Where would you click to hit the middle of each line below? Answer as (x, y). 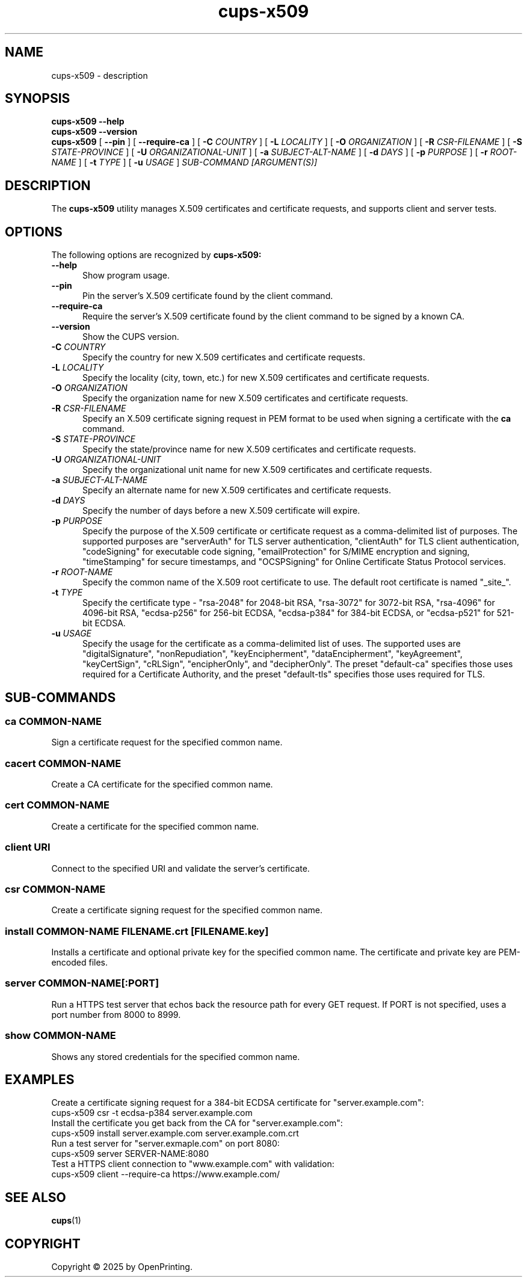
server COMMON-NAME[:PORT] (82, 983)
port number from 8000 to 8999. (116, 1014)
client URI (28, 847)
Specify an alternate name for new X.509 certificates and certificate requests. (237, 490)
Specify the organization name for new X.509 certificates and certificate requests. (245, 398)
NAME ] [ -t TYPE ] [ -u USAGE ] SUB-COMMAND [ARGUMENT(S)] (184, 162)
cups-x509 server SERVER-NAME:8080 (130, 1154)
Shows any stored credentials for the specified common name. (176, 1056)
